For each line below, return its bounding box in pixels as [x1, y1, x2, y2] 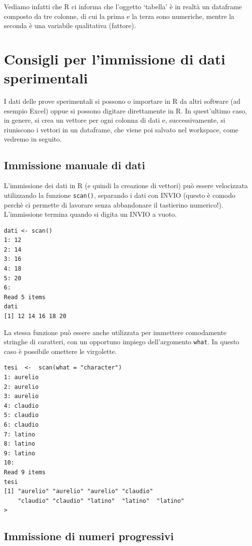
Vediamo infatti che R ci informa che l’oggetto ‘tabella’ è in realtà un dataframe [4, 1, 242, 11]
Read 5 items [4, 293, 46, 301]
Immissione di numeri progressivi [4, 529, 174, 544]
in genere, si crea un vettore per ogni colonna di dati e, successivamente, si [4, 115, 225, 125]
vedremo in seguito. [4, 134, 62, 144]
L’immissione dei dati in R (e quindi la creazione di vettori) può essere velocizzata [4, 180, 248, 191]
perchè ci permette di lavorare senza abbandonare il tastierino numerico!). [4, 199, 223, 209]
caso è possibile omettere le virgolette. [4, 346, 117, 356]
